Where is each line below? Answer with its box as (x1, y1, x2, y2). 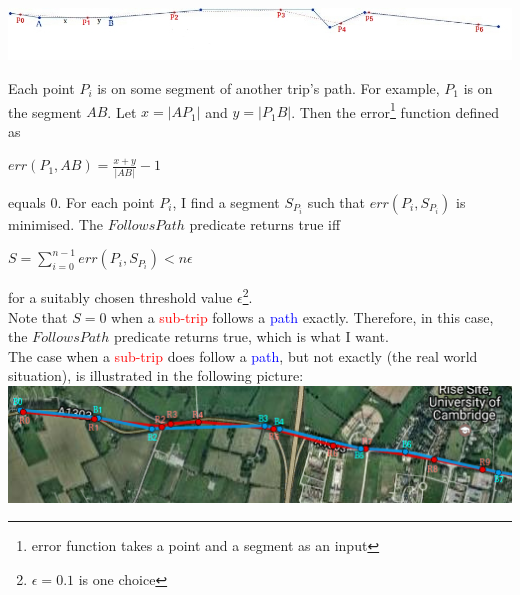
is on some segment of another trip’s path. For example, (97, 77, 440, 98)
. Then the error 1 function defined (291, 98, 500, 122)
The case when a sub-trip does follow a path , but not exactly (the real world (8, 345, 478, 366)
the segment (8, 101, 82, 122)
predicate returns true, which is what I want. (113, 326, 389, 347)
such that (307, 191, 366, 212)
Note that (8, 306, 68, 327)
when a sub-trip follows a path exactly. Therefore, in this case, (111, 306, 494, 327)
